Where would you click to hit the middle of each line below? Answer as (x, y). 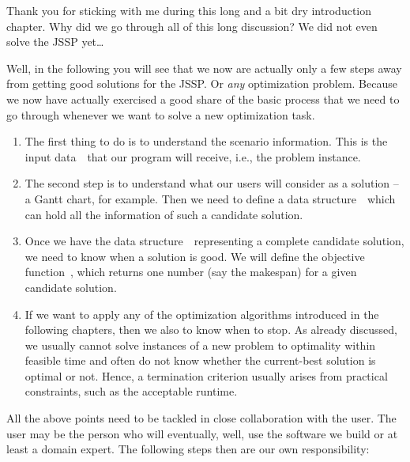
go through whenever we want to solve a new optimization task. (161, 114)
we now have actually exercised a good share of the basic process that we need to (203, 98)
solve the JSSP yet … (55, 42)
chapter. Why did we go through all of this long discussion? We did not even (192, 26)
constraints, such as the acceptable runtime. (131, 391)
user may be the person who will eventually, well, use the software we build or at (202, 433)
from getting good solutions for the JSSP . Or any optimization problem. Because (202, 83)
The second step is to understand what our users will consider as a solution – (212, 183)
